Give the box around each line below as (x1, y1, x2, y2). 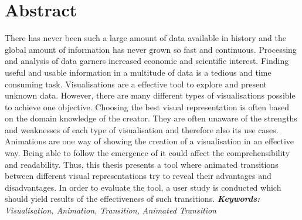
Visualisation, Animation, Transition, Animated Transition (5, 204, 216, 216)
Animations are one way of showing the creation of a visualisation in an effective (5, 135, 294, 147)
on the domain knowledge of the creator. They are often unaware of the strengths (5, 112, 297, 124)
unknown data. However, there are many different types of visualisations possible (5, 89, 296, 101)
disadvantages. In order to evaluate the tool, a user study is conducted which (5, 181, 281, 193)
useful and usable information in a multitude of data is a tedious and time (5, 66, 272, 78)
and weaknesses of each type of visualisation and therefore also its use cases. (5, 123, 279, 136)
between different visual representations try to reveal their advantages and (5, 170, 272, 182)
